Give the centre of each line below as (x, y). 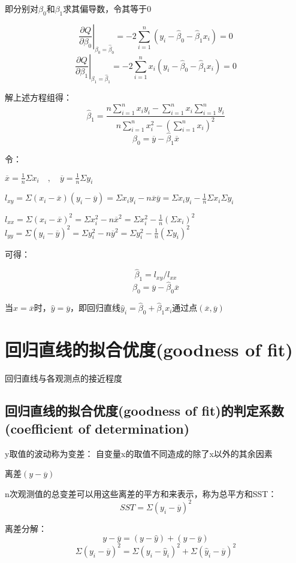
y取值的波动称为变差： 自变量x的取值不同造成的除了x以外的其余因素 (139, 453)
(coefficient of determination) (97, 428)
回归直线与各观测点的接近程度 (64, 378)
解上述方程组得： (38, 97)
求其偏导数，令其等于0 (107, 8)
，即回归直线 (96, 308)
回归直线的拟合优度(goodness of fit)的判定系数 (144, 411)
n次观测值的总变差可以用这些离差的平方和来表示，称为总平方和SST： (141, 493)
